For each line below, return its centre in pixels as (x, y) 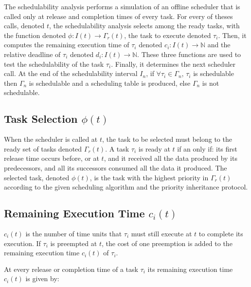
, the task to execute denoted (168, 35)
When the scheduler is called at (51, 139)
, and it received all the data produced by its (170, 158)
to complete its (221, 233)
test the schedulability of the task (54, 64)
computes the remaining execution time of (67, 45)
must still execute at (161, 233)
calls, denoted (24, 26)
